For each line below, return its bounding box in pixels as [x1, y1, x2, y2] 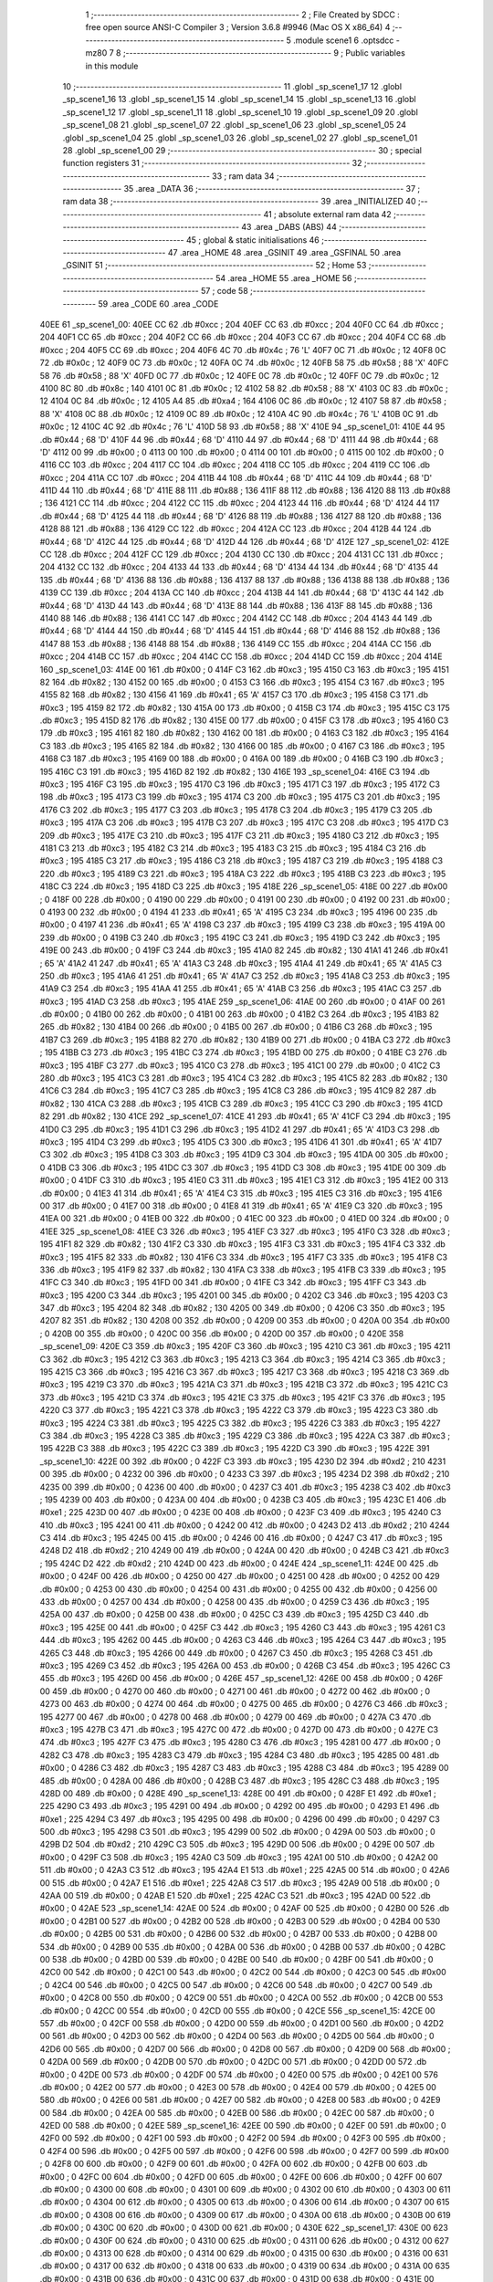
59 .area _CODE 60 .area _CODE [97, 298, 219, 309]
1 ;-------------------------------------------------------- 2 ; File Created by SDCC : [85, 9, 401, 20]
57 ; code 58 [201, 286, 248, 297]
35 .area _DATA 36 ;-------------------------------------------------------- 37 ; [123, 183, 421, 194]
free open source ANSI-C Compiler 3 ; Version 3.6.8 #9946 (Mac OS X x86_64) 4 [85, 22, 391, 33]
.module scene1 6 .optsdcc [292, 35, 394, 46]
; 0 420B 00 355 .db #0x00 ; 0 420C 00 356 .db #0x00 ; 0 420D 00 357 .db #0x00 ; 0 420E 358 [39, 1328, 404, 1339]
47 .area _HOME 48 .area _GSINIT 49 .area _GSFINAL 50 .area [167, 247, 402, 258]
